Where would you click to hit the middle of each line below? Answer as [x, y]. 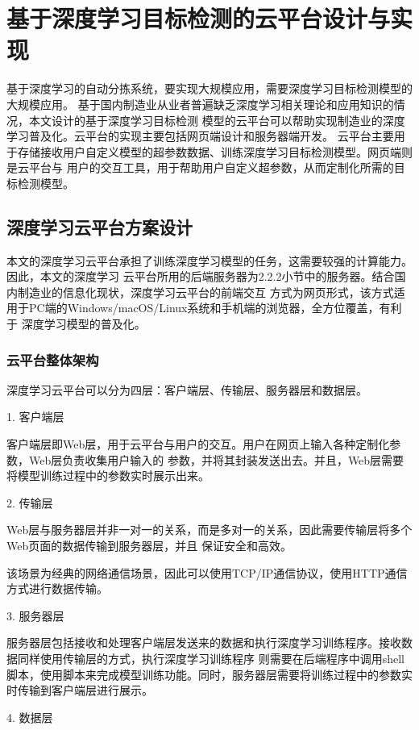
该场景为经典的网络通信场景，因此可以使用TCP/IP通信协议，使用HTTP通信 [207, 572]
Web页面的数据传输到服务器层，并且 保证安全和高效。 [149, 546]
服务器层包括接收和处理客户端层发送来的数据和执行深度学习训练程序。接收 [204, 642]
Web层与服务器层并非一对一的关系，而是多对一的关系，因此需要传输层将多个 [209, 530]
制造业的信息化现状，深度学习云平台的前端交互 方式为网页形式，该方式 [205, 292]
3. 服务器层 [35, 615]
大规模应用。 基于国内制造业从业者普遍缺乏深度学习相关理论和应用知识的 [200, 104]
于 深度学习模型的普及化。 [76, 324]
